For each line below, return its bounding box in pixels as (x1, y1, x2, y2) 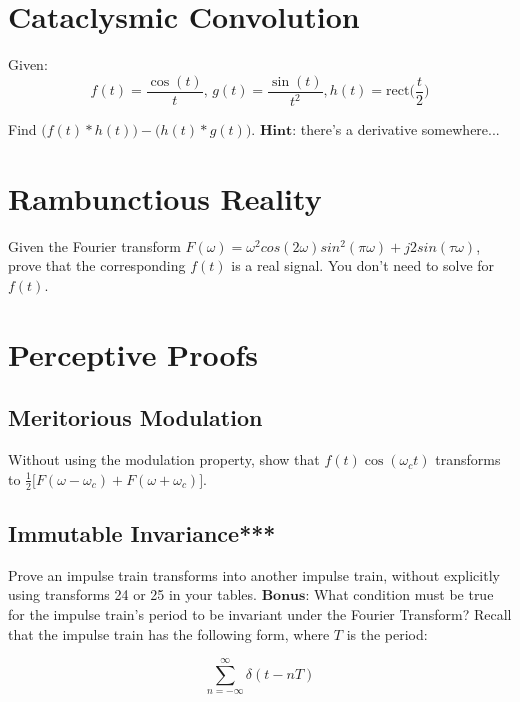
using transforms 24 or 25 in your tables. (8, 584, 257, 605)
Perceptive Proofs (8, 333, 259, 374)
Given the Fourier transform (8, 235, 181, 256)
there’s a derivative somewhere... (300, 119, 500, 140)
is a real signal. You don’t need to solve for (231, 255, 495, 276)
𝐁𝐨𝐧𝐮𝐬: (261, 589, 310, 604)
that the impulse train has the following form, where (8, 623, 330, 644)
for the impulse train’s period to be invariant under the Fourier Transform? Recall (8, 604, 512, 625)
